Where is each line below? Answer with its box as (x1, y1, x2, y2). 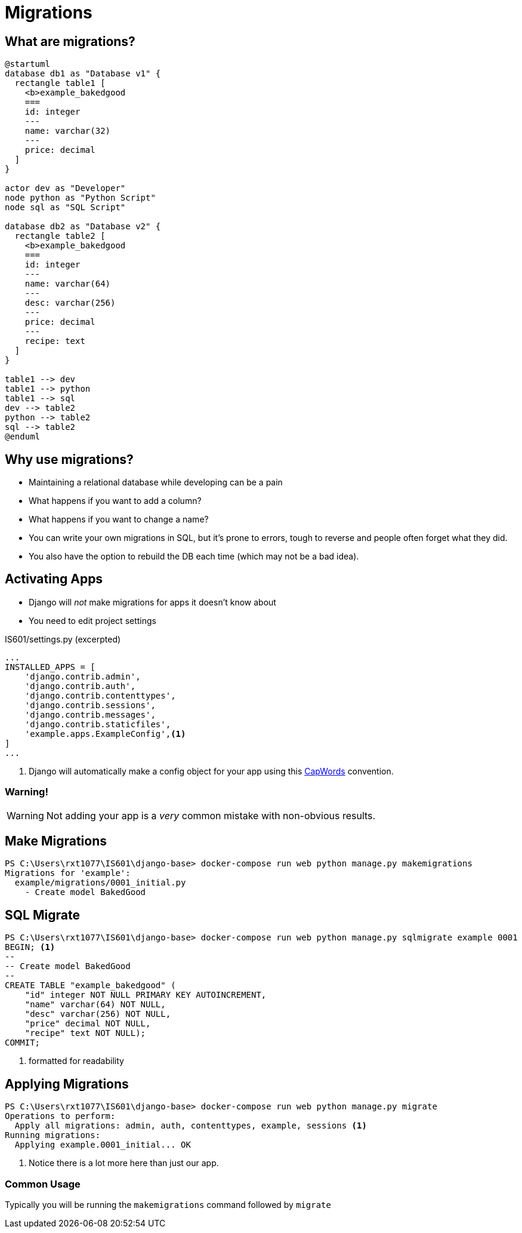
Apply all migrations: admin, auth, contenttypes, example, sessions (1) (14, 1121, 367, 1131)
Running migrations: (5, 1130, 101, 1140)
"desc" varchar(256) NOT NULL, (24, 1009, 171, 1019)
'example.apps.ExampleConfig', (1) (24, 728, 186, 739)
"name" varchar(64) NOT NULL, (24, 1000, 166, 1010)
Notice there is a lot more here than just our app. (29, 1158, 219, 1169)
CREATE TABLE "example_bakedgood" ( (5, 980, 176, 991)
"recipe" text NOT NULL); (24, 1028, 146, 1038)
